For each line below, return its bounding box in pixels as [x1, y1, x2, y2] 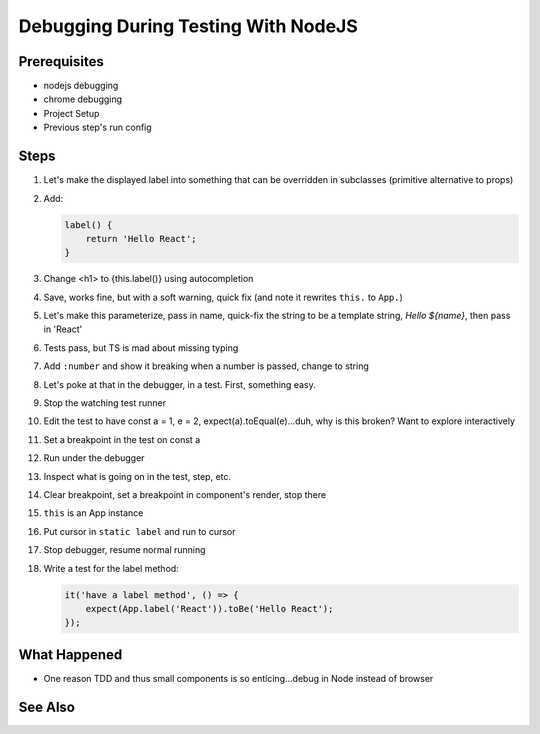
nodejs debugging [43, 80, 119, 92]
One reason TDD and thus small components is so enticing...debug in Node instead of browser [43, 672, 434, 684]
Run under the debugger [43, 452, 145, 464]
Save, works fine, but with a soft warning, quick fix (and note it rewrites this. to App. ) [43, 291, 404, 303]
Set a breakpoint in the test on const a [43, 433, 201, 445]
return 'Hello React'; [85, 233, 197, 244]
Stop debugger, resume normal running [43, 544, 206, 556]
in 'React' [43, 323, 83, 335]
